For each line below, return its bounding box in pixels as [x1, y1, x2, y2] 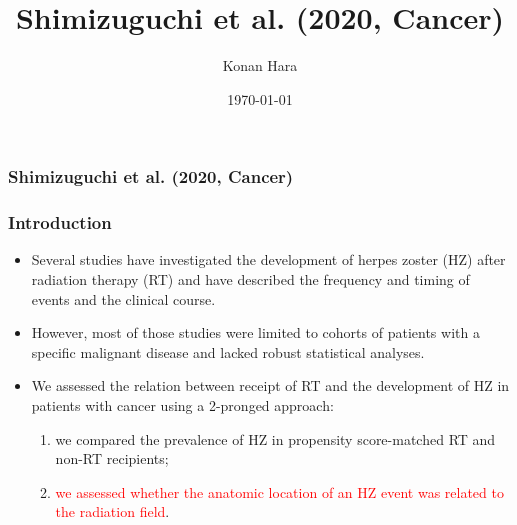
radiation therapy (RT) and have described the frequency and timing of [31, 269, 470, 290]
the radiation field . [55, 501, 170, 522]
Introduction [8, 210, 112, 235]
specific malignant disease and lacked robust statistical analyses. [31, 341, 425, 362]
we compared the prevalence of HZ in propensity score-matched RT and [55, 428, 496, 449]
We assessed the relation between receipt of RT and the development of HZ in [31, 375, 510, 396]
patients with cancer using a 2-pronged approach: [31, 395, 334, 416]
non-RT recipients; [55, 448, 169, 469]
